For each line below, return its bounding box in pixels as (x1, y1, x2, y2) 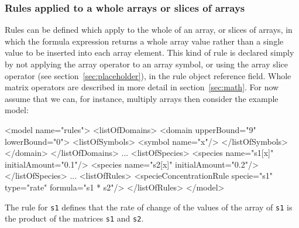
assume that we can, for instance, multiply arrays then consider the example (5, 92, 279, 104)
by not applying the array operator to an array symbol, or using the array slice (5, 58, 288, 70)
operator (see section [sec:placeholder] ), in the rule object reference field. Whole (5, 69, 291, 81)
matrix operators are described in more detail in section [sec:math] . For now (5, 81, 279, 93)
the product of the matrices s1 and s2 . (5, 212, 144, 224)
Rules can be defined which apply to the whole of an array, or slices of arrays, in (5, 23, 293, 36)
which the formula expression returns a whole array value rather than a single (5, 35, 284, 47)
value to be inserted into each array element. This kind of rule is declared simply (5, 46, 294, 59)
